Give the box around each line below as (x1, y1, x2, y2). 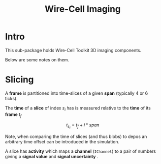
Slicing (5, 74, 34, 85)
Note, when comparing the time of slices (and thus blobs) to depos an (5, 134, 147, 139)
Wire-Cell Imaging (44, 3, 121, 15)
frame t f (5, 111, 22, 118)
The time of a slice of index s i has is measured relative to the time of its (5, 105, 151, 112)
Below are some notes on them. (5, 56, 69, 62)
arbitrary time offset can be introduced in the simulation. (5, 138, 120, 144)
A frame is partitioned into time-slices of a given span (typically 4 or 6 (5, 90, 148, 96)
